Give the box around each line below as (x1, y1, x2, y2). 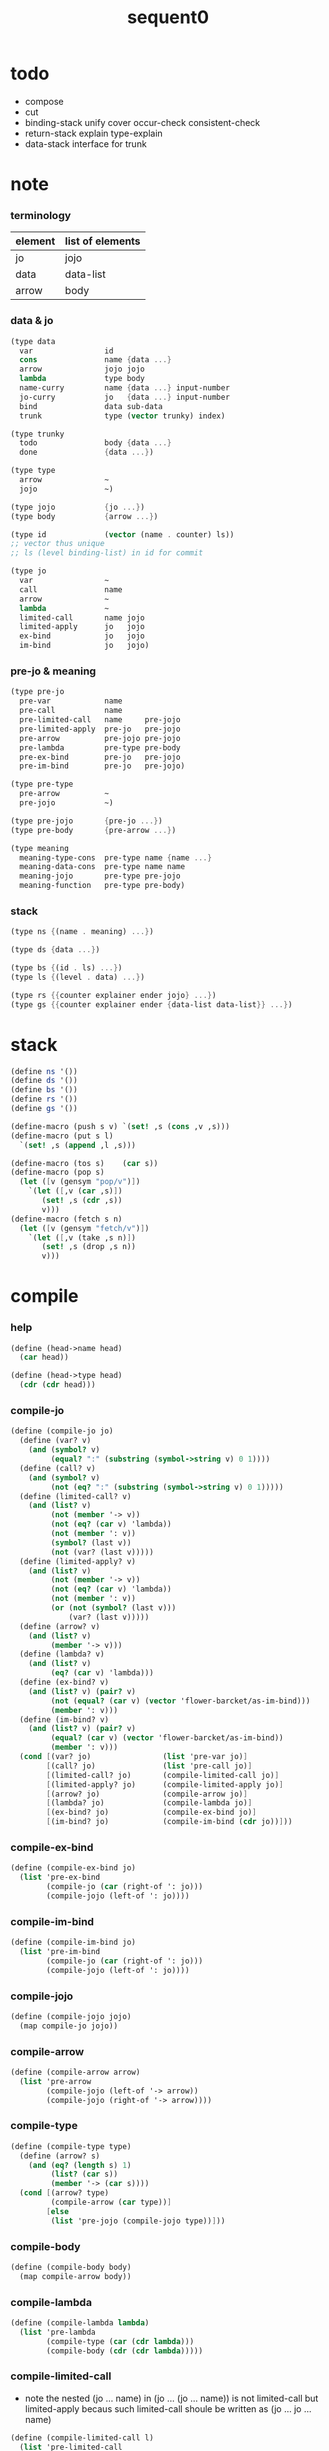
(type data (10, 336, 56, 346)
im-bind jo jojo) (19, 641, 150, 651)
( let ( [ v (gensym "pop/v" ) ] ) (19, 1177, 141, 1187)
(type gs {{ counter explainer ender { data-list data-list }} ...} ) (10, 999, 293, 1010)
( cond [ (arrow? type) (19, 2188, 110, 2198)
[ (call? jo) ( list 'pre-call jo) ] (46, 1761, 253, 1771)
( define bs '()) (10, 1085, 78, 1095)
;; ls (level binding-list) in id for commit (10, 548, 203, 558)
